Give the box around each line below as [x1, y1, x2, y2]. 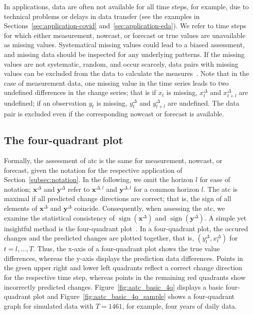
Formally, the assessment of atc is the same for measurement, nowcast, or [4, 155, 222, 166]
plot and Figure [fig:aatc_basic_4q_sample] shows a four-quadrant [33, 291, 235, 301]
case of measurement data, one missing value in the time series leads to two [4, 77, 229, 88]
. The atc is [203, 184, 238, 194]
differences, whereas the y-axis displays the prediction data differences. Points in [4, 253, 243, 263]
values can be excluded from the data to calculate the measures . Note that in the [4, 68, 249, 78]
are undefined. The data [167, 97, 239, 108]
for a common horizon [133, 184, 199, 194]
